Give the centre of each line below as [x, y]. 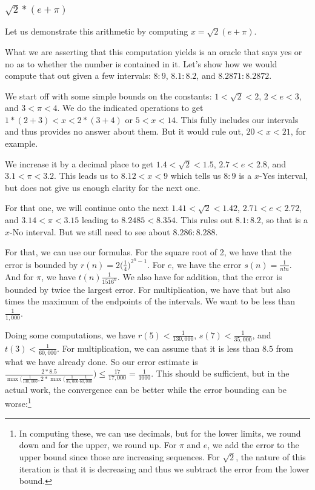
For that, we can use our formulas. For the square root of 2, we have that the [148, 252]
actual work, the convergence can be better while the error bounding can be [146, 389]
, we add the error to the [253, 445]
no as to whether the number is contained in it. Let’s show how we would [141, 63]
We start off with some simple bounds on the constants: [108, 96]
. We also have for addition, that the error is [200, 276]
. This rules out [204, 220]
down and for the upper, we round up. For [98, 445]
